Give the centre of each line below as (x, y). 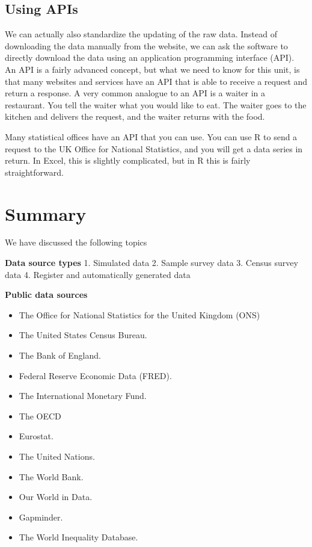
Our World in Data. (56, 497)
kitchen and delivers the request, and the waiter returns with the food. (135, 116)
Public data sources (46, 295)
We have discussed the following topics (76, 242)
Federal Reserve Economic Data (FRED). (95, 375)
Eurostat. (36, 436)
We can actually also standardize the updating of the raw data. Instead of (141, 34)
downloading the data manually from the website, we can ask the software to (146, 45)
